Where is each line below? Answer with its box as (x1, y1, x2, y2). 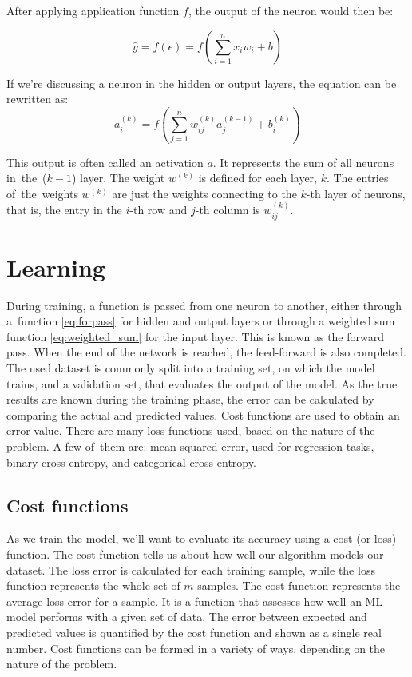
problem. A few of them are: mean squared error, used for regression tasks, (6, 437, 374, 454)
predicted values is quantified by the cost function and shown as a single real (6, 623, 382, 640)
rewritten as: (6, 90, 69, 107)
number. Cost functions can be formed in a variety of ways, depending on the (6, 639, 386, 656)
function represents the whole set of (6, 577, 180, 594)
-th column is (195, 201, 260, 218)
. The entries (326, 169, 389, 186)
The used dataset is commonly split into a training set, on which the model (6, 360, 375, 376)
